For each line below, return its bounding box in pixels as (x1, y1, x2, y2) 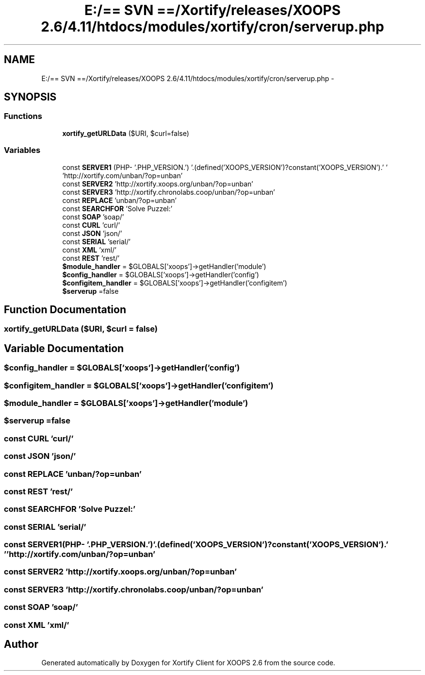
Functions (4, 111, 42, 121)
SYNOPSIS (4, 91, 57, 103)
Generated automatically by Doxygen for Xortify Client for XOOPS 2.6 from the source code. (41, 658, 335, 667)
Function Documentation (4, 303, 126, 316)
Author (4, 638, 38, 650)
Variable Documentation (4, 342, 124, 354)
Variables (4, 145, 41, 155)
